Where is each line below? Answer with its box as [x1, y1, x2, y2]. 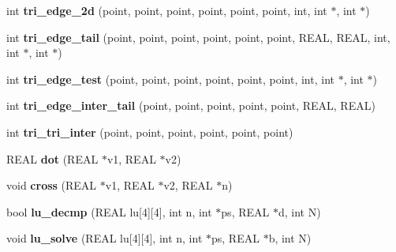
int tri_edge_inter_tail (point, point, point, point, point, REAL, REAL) [6, 97, 375, 114]
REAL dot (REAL [6, 150, 99, 167]
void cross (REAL [6, 177, 97, 194]
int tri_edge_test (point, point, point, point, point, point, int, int [6, 70, 334, 87]
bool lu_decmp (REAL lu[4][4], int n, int [6, 203, 212, 220]
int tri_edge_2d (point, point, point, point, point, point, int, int [6, 2, 327, 18]
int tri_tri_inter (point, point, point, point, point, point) [6, 123, 293, 140]
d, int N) [278, 203, 321, 220]
